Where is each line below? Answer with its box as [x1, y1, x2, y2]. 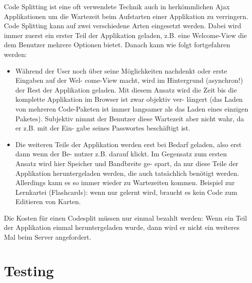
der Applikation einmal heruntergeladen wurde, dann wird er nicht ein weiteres [4, 222, 240, 232]
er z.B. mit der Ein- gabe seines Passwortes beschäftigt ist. [15, 123, 191, 133]
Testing [4, 260, 54, 280]
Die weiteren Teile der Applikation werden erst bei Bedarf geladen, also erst [15, 139, 242, 149]
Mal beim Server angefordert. [4, 232, 91, 242]
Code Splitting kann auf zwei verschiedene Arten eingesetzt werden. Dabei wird [4, 20, 241, 31]
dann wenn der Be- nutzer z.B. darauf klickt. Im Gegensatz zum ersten [15, 149, 227, 159]
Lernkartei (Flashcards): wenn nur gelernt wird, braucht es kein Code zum [15, 187, 237, 197]
